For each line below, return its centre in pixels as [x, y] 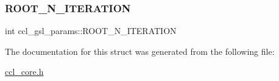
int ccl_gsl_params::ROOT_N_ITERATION [91, 31]
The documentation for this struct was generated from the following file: [140, 51]
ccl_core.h [24, 72]
